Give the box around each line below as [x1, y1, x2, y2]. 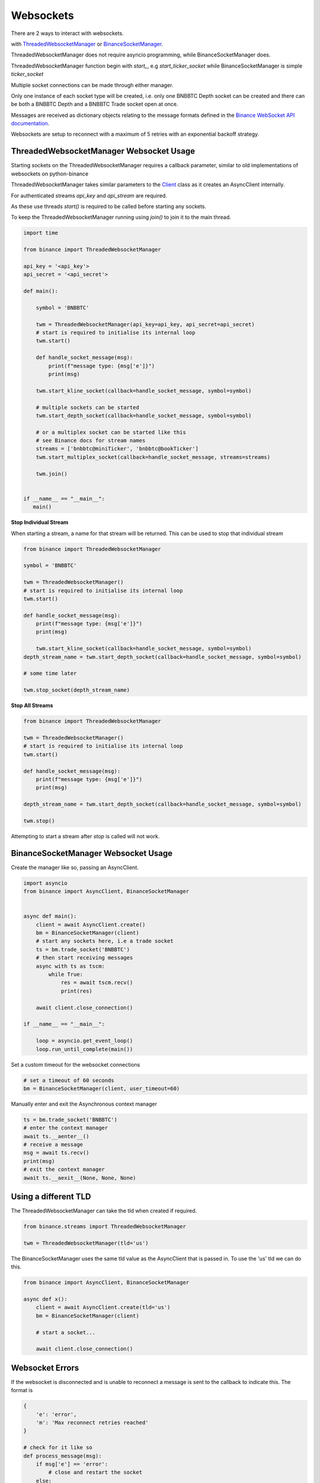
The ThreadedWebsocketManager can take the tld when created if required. [11, 1207, 197, 1214]
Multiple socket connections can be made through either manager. [11, 81, 174, 88]
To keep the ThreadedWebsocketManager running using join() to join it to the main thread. [11, 214, 231, 221]
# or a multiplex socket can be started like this [36, 429, 186, 435]
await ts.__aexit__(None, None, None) [23, 1175, 136, 1181]
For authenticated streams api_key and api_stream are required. [11, 192, 167, 199]
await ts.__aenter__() [23, 1133, 89, 1140]
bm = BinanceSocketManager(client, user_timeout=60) [23, 1085, 180, 1091]
